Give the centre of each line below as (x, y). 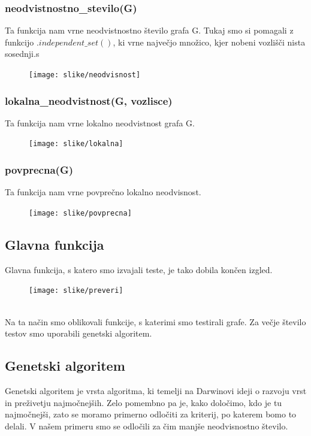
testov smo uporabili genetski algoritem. (78, 333)
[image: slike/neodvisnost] (85, 75)
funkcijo (19, 42)
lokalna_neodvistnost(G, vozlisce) (89, 100)
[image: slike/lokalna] (76, 144)
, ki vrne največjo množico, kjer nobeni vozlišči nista (209, 42)
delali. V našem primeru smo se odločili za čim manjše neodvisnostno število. (147, 426)
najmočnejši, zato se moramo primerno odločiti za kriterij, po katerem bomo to (151, 414)
